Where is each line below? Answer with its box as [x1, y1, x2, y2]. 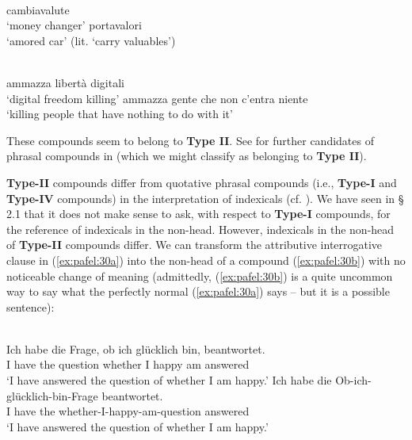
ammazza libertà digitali [6, 74, 124, 90]
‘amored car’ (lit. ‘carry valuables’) [6, 32, 176, 48]
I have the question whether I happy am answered [6, 356, 250, 373]
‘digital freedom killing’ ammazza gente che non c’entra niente [6, 90, 308, 106]
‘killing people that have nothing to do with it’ [6, 105, 233, 122]
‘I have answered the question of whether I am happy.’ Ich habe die [6, 372, 332, 388]
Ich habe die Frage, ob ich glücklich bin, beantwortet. [6, 340, 265, 357]
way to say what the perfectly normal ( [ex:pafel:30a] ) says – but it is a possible [6, 283, 390, 300]
